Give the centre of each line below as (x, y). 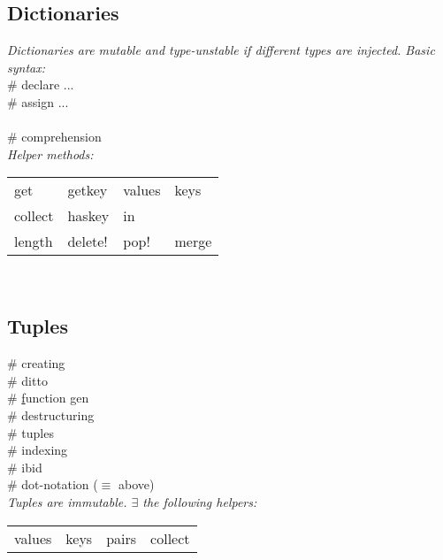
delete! (88, 242)
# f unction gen (48, 398)
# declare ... (41, 84)
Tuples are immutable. (67, 501)
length (34, 242)
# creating (36, 363)
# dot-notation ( (53, 484)
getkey (88, 190)
